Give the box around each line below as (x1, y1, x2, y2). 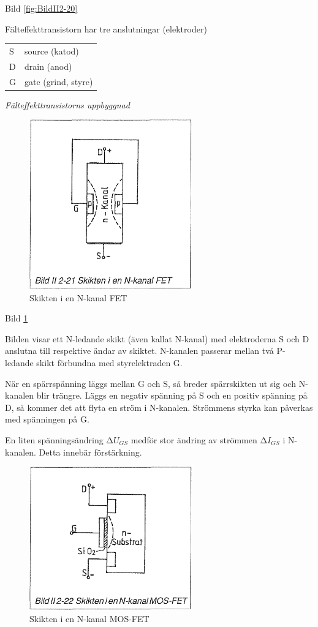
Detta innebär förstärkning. (39, 445, 142, 458)
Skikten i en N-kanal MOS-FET (29, 612, 150, 625)
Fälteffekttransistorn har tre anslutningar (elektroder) (5, 22, 207, 35)
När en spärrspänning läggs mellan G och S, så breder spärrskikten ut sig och (5, 377, 296, 389)
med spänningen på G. (5, 413, 89, 426)
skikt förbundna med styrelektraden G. (36, 356, 183, 369)
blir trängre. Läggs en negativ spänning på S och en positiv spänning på (36, 389, 308, 402)
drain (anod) (25, 59, 72, 72)
